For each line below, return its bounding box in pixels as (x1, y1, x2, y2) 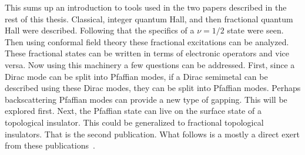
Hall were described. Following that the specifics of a (5, 24, 195, 36)
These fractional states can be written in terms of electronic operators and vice (5, 47, 289, 59)
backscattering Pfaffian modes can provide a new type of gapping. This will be (5, 93, 287, 105)
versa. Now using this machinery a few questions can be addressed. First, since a (5, 58, 295, 70)
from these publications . (5, 139, 95, 151)
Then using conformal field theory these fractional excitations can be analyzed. (5, 35, 289, 48)
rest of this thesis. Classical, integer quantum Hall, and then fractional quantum (5, 12, 293, 25)
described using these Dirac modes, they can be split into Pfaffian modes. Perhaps (5, 82, 301, 94)
